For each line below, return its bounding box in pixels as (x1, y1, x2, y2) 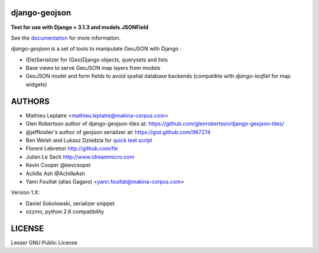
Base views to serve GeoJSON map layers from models (25, 64, 161, 72)
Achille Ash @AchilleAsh (25, 170, 86, 177)
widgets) (25, 80, 47, 88)
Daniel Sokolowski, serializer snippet (25, 200, 115, 207)
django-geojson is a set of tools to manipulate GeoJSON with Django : (11, 45, 182, 53)
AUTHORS (11, 96, 50, 106)
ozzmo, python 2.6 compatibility (25, 208, 105, 215)
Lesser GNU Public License (11, 239, 78, 246)
